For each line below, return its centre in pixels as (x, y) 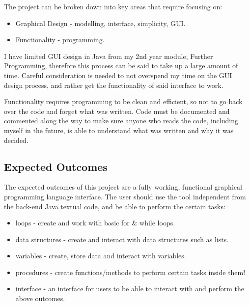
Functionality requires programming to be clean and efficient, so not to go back (123, 101)
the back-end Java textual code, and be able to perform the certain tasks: (115, 206)
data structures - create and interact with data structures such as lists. (122, 239)
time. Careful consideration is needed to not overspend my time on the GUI (118, 75)
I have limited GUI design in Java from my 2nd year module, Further (109, 56)
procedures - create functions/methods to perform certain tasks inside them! (130, 272)
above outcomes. (40, 298)
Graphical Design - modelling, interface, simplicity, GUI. (100, 23)
